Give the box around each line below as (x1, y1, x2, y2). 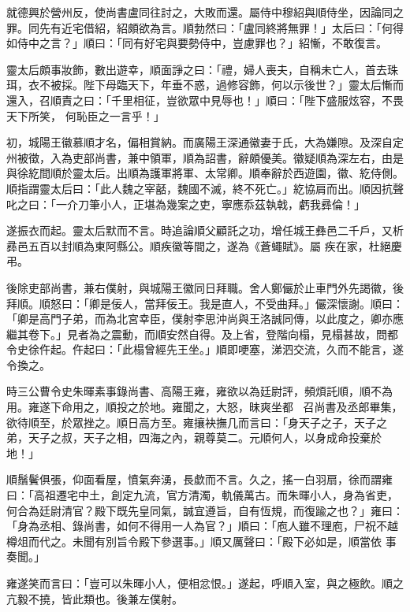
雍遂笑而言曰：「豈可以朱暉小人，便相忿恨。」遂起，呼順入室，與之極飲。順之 (6, 575, 404, 591)
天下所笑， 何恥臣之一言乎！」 (6, 107, 165, 124)
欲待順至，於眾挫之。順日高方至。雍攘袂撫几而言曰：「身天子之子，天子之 (6, 414, 387, 430)
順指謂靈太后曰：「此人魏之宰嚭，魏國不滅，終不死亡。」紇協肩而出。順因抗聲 (6, 180, 404, 196)
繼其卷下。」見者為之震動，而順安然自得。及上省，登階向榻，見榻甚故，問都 (6, 325, 398, 342)
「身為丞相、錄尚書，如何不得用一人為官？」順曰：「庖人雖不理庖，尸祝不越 (6, 517, 398, 534)
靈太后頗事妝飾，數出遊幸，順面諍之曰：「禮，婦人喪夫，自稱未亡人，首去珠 (6, 61, 398, 77)
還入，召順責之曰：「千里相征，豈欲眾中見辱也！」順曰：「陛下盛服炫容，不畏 (6, 91, 404, 108)
